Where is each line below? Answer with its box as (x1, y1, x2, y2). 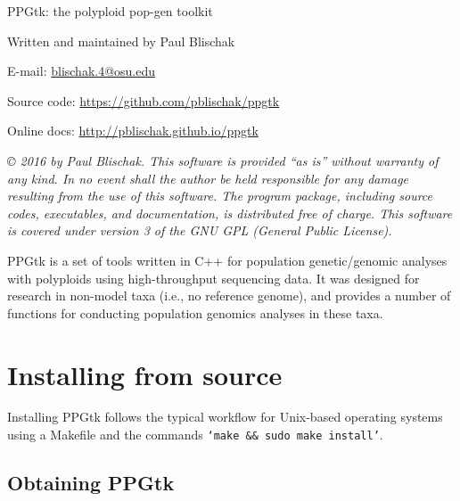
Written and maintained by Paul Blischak (7, 31, 235, 50)
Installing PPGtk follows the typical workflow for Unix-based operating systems (7, 407, 443, 426)
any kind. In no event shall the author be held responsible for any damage (7, 168, 409, 187)
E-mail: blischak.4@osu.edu (7, 62, 156, 80)
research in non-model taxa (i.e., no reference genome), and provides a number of (7, 286, 451, 305)
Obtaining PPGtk (7, 469, 175, 497)
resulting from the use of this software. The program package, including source (7, 186, 433, 205)
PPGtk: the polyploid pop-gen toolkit (7, 2, 213, 20)
